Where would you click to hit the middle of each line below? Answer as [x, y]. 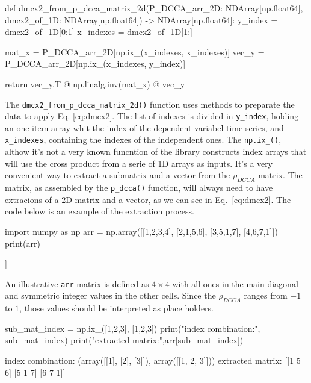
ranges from [266, 295]
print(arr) [23, 243]
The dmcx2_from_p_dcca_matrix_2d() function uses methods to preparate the [150, 104]
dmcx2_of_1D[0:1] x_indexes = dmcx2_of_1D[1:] [99, 32]
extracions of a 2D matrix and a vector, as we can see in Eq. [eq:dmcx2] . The [148, 199]
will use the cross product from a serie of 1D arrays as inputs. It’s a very [139, 163]
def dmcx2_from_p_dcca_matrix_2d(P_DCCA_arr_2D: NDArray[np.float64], [154, 8]
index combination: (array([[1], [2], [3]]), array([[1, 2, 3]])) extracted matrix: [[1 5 [153, 360]
